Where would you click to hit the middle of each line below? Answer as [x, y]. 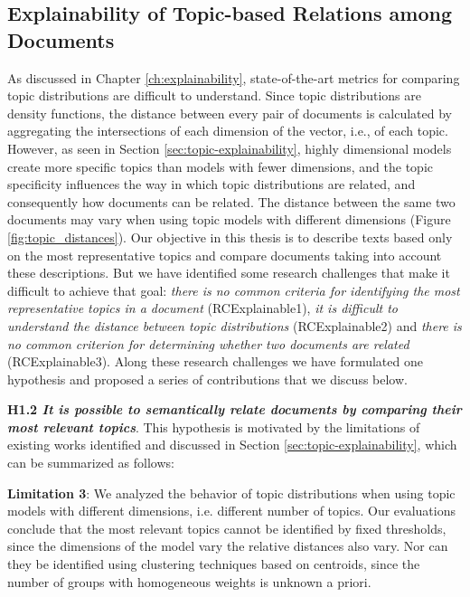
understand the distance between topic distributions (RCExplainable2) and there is [235, 325]
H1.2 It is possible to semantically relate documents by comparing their [235, 409]
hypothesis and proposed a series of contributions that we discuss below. [207, 379]
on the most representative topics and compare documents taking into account [225, 255]
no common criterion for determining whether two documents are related [208, 343]
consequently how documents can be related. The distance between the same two [231, 201]
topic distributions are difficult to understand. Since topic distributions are [214, 95]
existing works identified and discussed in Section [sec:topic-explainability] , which [232, 445]
